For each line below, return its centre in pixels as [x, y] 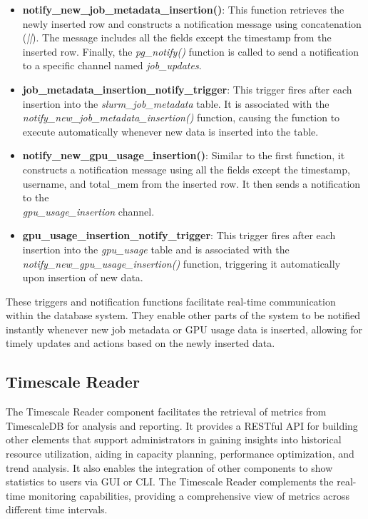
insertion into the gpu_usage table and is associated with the [156, 249]
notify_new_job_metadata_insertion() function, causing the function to [181, 117]
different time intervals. [57, 509]
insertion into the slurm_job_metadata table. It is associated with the [176, 103]
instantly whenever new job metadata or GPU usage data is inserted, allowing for [184, 329]
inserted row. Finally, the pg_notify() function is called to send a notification [191, 51]
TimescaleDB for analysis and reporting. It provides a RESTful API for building [182, 425]
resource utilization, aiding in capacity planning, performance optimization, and [180, 454]
